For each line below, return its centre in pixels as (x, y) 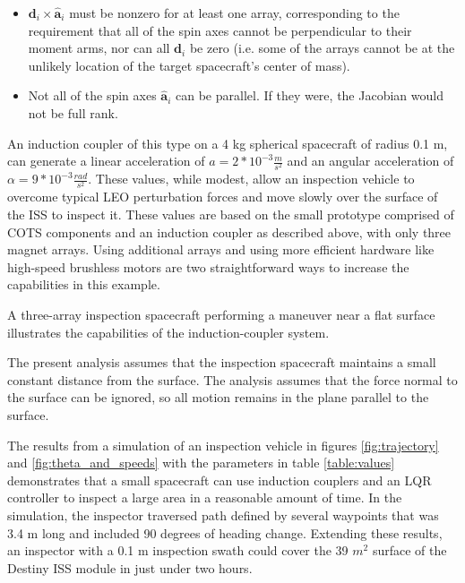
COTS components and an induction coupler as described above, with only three (229, 231)
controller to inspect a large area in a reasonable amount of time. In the (205, 497)
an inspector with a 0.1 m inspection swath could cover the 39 (178, 550)
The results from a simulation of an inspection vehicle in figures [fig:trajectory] (223, 445)
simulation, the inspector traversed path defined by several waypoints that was (223, 514)
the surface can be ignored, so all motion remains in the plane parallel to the (218, 397)
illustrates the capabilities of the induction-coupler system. (168, 332)
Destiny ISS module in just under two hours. (130, 567)
